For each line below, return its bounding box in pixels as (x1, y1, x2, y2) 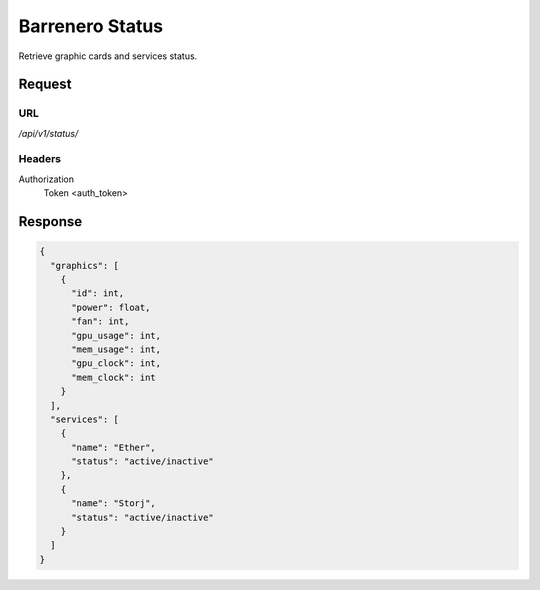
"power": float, (71, 301, 151, 313)
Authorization (18, 173, 75, 185)
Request (18, 76, 72, 93)
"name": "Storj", (71, 498, 157, 509)
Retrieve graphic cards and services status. (18, 50, 198, 62)
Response (18, 213, 83, 230)
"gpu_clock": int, (71, 358, 162, 369)
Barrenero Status (18, 15, 164, 37)
